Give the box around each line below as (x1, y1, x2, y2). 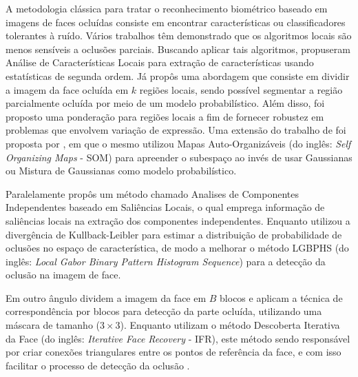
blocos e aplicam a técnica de (220, 290, 343, 305)
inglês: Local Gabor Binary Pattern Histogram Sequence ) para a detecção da (6, 254, 326, 268)
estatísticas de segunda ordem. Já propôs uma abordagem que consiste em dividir (6, 68, 350, 83)
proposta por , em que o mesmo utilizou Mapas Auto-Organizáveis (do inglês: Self (6, 136, 351, 150)
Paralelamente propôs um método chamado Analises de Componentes (6, 186, 299, 201)
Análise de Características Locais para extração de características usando (6, 55, 314, 70)
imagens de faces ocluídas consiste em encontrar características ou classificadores (6, 14, 346, 29)
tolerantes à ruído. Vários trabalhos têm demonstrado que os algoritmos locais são (6, 28, 352, 43)
